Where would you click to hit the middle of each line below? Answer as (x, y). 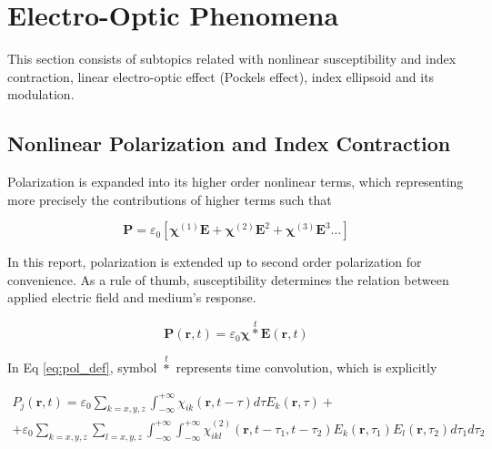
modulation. (41, 94)
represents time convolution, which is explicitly (306, 367)
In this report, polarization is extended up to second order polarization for (215, 262)
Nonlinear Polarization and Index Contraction (229, 143)
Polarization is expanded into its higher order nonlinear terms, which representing (236, 182)
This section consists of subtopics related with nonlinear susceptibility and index (232, 59)
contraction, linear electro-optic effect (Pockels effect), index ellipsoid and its (221, 76)
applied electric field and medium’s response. (132, 297)
